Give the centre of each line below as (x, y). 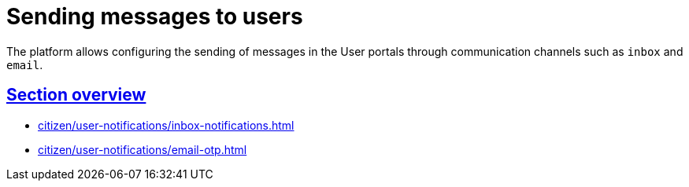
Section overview (76, 95)
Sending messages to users (155, 16)
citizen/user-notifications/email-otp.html (143, 149)
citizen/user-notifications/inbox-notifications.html (166, 125)
